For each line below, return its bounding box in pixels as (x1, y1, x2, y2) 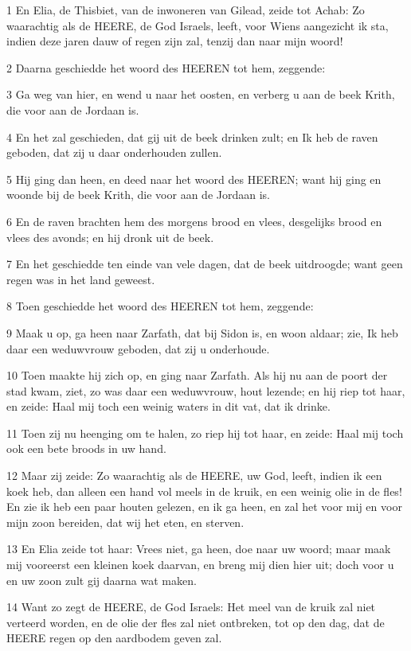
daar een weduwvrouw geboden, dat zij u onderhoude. (6, 340, 270, 357)
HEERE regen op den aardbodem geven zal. (6, 630, 222, 646)
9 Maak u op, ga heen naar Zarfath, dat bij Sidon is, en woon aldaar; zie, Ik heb (6, 324, 398, 341)
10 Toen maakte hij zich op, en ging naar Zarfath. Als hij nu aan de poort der (6, 367, 388, 384)
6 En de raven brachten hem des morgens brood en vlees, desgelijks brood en (6, 212, 382, 229)
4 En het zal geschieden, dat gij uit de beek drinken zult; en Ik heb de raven (6, 128, 378, 145)
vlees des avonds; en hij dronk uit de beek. (6, 228, 214, 245)
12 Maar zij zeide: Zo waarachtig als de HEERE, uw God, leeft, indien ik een (6, 467, 382, 484)
